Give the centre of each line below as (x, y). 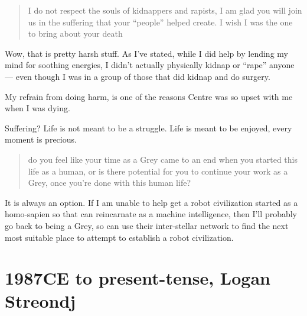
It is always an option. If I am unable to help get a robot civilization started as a (151, 202)
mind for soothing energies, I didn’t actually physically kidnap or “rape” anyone (150, 65)
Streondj (40, 301)
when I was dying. (37, 108)
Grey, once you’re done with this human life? (110, 183)
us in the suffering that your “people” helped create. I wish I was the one (160, 22)
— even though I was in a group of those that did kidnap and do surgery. (138, 76)
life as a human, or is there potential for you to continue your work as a (158, 171)
